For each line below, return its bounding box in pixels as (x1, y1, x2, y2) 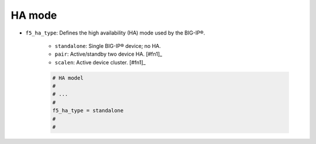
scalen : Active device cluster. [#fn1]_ (54, 59, 146, 66)
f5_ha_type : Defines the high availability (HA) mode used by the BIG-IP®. (25, 29, 205, 36)
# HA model (52, 74, 84, 81)
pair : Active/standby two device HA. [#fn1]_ (54, 50, 163, 58)
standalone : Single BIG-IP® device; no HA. (54, 42, 161, 49)
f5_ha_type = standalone (52, 107, 124, 114)
